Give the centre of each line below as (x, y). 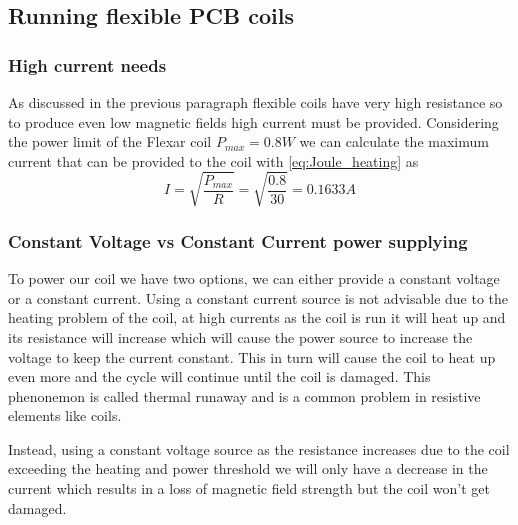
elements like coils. (65, 415)
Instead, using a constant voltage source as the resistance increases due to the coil (259, 448)
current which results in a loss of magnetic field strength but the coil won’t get (249, 488)
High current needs (87, 64)
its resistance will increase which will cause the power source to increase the (240, 336)
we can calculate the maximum (394, 141)
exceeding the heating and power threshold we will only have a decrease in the (248, 468)
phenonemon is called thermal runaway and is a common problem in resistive (244, 395)
